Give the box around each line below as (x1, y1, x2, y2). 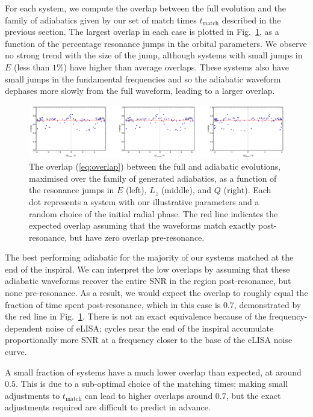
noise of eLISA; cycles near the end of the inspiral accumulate (45, 321, 274, 334)
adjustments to (5, 389, 60, 401)
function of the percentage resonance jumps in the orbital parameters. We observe (5, 37, 307, 49)
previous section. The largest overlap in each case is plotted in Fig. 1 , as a (5, 25, 279, 38)
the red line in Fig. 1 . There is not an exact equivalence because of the (5, 310, 267, 323)
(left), (126, 184, 147, 196)
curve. (5, 345, 27, 358)
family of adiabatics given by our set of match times (5, 13, 197, 26)
